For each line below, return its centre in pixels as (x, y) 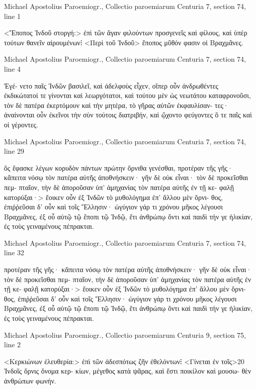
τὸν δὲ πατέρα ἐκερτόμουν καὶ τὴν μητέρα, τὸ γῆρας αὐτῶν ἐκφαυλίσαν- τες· (116, 105)
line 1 (12, 16)
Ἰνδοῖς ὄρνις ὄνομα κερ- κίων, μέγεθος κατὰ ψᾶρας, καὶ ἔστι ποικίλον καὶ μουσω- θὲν (128, 371)
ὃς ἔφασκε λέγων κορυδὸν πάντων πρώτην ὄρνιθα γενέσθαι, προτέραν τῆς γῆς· (119, 167)
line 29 (14, 151)
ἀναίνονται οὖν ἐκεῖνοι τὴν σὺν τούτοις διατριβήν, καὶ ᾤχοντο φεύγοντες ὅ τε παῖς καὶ (128, 115)
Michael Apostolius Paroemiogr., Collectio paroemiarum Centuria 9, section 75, (125, 335)
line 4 (12, 68)
